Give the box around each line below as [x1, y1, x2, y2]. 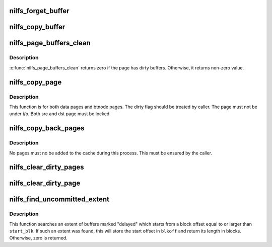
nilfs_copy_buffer [9, 23, 65, 31]
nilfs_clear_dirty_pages [9, 163, 84, 172]
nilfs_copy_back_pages [9, 124, 85, 133]
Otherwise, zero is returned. [9, 235, 67, 241]
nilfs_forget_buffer [9, 7, 70, 15]
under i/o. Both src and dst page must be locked [9, 111, 110, 117]
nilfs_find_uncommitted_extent [9, 195, 109, 204]
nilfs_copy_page [9, 78, 62, 87]
